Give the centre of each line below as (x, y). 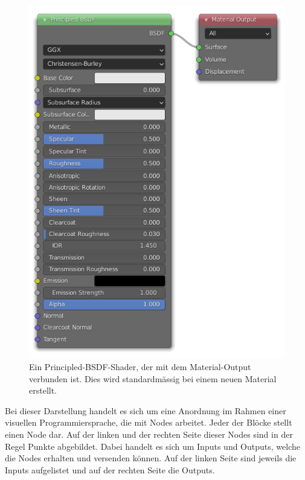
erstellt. (43, 390)
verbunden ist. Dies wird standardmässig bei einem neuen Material (153, 378)
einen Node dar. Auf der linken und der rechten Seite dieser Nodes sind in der (149, 434)
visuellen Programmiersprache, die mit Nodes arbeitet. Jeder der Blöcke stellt (149, 422)
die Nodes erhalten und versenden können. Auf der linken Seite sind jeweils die (151, 458)
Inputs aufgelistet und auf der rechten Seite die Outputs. (110, 469)
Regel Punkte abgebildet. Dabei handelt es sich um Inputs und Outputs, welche (152, 446)
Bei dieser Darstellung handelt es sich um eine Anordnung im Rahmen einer (146, 410)
